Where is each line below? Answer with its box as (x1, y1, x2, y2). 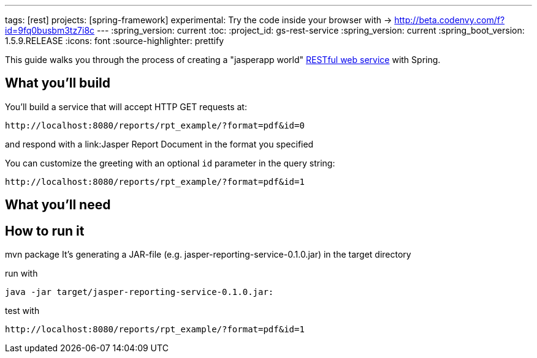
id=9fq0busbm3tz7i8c (5, 25, 95, 35)
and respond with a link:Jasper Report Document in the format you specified (5, 138, 314, 149)
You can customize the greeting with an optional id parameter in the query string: (5, 157, 335, 168)
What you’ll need (5, 197, 111, 213)
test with (5, 305, 40, 316)
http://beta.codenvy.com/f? (394, 15, 505, 25)
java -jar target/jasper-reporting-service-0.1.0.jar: (5, 287, 274, 297)
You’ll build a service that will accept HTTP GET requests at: (5, 101, 247, 112)
